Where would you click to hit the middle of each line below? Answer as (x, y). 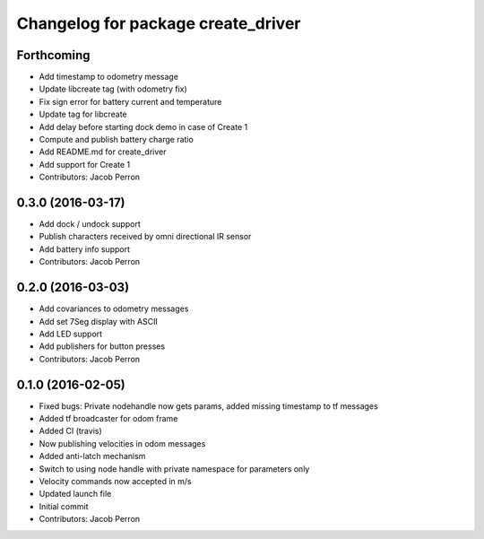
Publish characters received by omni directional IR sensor (145, 237)
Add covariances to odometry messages (114, 309)
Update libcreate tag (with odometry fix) (113, 89)
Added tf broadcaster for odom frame (108, 419)
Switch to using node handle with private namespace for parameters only (174, 469)
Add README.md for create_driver (103, 152)
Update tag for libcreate (83, 114)
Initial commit (64, 506)
